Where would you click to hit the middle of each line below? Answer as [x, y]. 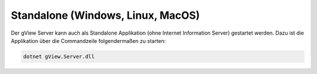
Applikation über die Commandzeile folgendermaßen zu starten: [88, 41]
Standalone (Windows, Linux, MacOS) [105, 15]
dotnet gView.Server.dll [59, 56]
